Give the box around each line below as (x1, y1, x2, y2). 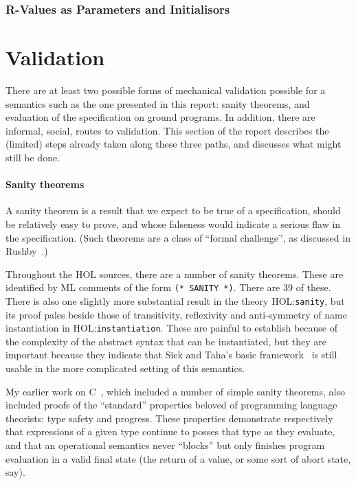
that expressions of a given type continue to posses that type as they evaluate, (5, 424, 335, 439)
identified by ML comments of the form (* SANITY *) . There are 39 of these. (5, 280, 331, 295)
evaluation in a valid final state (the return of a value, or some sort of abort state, (5, 451, 351, 465)
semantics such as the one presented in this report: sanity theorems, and (5, 96, 310, 111)
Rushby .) (5, 244, 48, 258)
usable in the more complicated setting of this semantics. (5, 361, 245, 376)
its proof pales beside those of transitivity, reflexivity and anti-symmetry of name (5, 307, 347, 321)
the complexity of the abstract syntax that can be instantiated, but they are (5, 334, 326, 348)
